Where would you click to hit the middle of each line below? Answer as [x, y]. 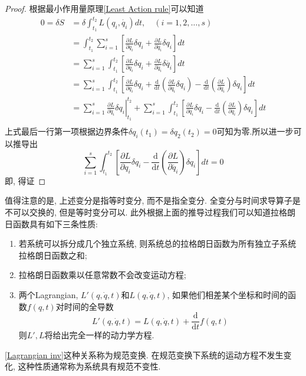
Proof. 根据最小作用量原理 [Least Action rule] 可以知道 [104, 8]
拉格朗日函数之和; [53, 255]
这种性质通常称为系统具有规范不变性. [89, 366]
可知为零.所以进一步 [255, 131]
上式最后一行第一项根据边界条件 [67, 131]
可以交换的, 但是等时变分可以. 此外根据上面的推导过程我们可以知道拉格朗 [154, 212]
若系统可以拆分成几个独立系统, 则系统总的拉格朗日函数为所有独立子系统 [157, 243]
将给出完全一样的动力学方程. [99, 335]
